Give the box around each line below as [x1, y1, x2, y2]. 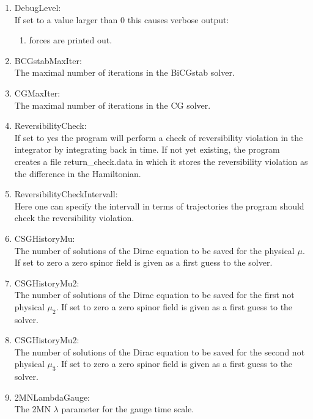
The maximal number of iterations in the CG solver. [14, 98, 211, 111]
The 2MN [14, 403, 51, 415]
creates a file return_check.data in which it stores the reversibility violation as [14, 155, 308, 167]
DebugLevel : [14, 1, 61, 13]
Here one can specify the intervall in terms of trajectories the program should [14, 199, 304, 212]
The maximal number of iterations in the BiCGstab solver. [14, 66, 235, 79]
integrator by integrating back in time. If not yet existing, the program [14, 143, 280, 156]
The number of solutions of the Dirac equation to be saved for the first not [14, 288, 295, 301]
